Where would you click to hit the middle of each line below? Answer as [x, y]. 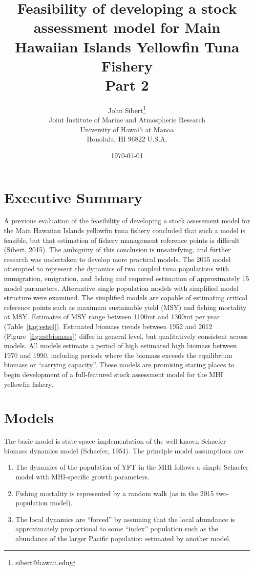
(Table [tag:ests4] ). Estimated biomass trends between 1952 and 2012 [108, 326]
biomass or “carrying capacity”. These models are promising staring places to [119, 365]
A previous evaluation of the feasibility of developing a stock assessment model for [127, 221]
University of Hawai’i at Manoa [127, 129]
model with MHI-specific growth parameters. [82, 477]
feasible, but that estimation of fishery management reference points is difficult [122, 240]
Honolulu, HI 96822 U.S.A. [127, 139]
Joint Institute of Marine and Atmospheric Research [127, 120]
